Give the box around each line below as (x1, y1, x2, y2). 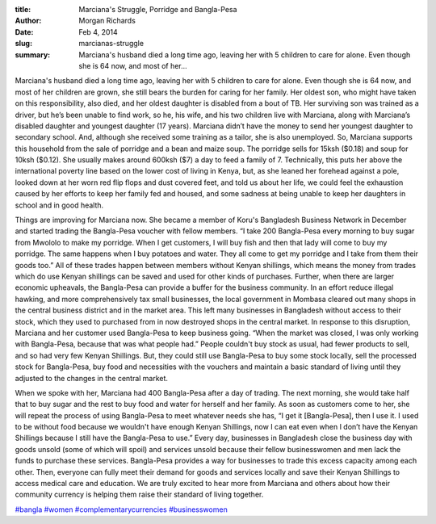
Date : (15, 27, 34, 36)
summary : (15, 49, 51, 60)
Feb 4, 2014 (78, 27, 119, 36)
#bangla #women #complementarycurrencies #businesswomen (15, 505, 228, 514)
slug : (15, 39, 32, 48)
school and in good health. (15, 200, 104, 210)
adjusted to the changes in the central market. (15, 373, 169, 383)
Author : (15, 16, 42, 26)
